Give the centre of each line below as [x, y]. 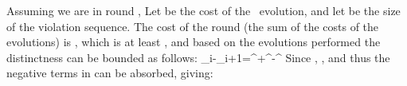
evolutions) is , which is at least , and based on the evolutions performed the [194, 42]
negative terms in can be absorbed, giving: [110, 73]
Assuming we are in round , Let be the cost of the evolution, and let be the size [203, 10]
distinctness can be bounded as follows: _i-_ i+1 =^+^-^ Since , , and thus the [198, 57]
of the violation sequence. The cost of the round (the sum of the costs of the [193, 26]
